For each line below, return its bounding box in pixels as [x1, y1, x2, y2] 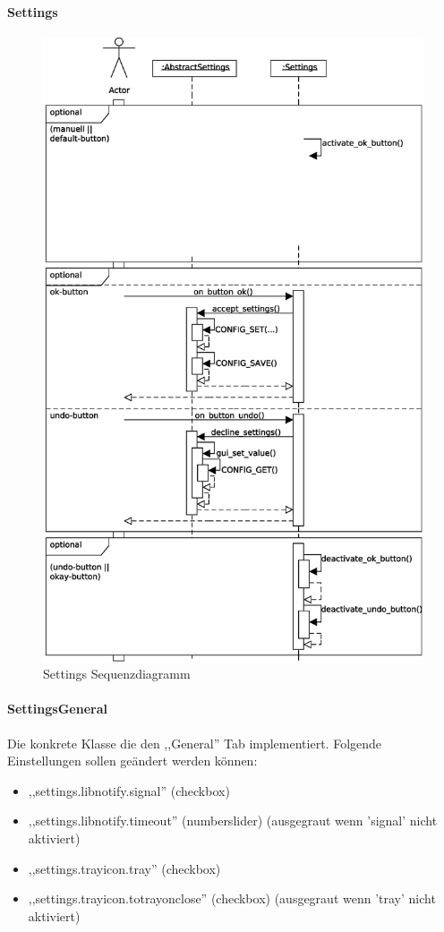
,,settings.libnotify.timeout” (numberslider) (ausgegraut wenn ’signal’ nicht [28, 811, 438, 830]
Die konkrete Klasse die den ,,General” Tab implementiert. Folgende [7, 733, 382, 752]
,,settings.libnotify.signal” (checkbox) [28, 781, 230, 799]
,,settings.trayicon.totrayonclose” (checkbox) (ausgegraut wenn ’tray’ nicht [28, 889, 436, 908]
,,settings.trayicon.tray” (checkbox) [28, 859, 221, 877]
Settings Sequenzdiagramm [43, 664, 191, 683]
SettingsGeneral [7, 699, 107, 718]
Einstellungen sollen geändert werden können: [7, 751, 258, 770]
